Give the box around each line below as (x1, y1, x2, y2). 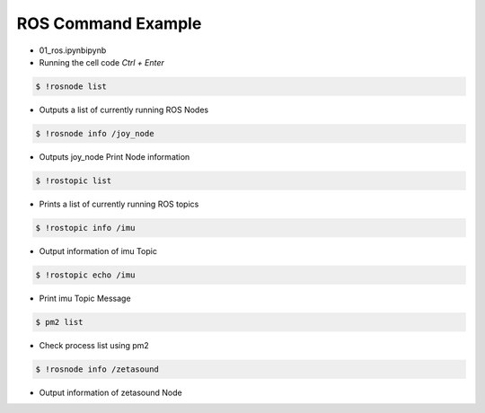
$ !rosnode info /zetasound (35, 364, 159, 374)
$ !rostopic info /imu (35, 223, 136, 233)
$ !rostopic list (35, 175, 112, 186)
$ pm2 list (35, 317, 84, 327)
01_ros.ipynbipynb (39, 45, 107, 56)
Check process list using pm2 (39, 339, 150, 350)
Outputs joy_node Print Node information (39, 151, 190, 162)
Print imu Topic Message (39, 293, 131, 303)
